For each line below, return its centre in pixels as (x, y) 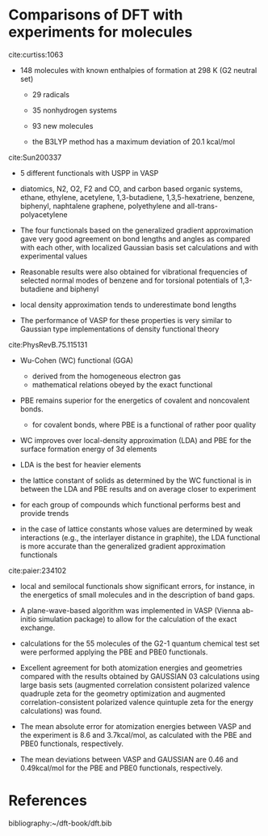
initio (28, 619)
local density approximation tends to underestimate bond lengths (128, 305)
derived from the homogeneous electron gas (107, 376)
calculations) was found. (61, 710)
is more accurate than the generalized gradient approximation (123, 546)
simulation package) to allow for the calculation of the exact (138, 619)
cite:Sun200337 (35, 157)
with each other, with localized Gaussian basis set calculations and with (139, 247)
